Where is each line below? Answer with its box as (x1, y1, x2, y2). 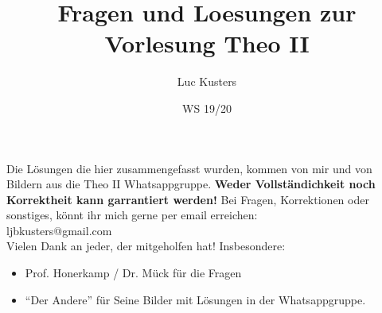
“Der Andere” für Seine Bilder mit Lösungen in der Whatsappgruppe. (25, 291, 366, 307)
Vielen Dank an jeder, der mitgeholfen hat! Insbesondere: (6, 238, 286, 254)
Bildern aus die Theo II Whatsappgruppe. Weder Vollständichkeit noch (6, 176, 376, 192)
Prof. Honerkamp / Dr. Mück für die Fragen (25, 265, 242, 281)
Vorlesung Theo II (104, 27, 310, 60)
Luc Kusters (177, 73, 237, 90)
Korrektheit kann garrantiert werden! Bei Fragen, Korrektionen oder (6, 191, 369, 207)
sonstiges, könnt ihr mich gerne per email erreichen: (6, 207, 258, 223)
